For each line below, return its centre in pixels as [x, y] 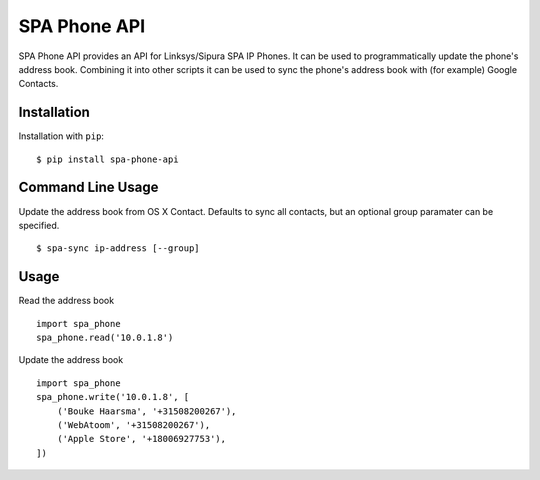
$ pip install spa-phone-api [107, 159]
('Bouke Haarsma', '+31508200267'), [146, 411]
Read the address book [66, 301]
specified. [39, 225]
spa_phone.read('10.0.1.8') [105, 337]
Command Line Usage [88, 187]
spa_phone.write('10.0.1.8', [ [113, 397]
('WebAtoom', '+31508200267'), [133, 424]
